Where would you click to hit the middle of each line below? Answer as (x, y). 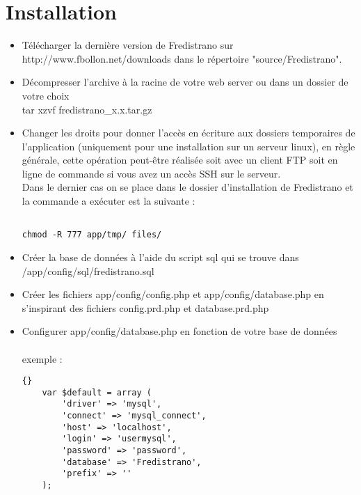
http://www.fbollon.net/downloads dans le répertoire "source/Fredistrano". (182, 58)
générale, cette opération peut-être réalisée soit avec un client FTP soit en (180, 160)
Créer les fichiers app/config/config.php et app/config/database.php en (173, 294)
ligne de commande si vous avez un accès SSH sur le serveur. (151, 173)
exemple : (42, 358)
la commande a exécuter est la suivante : (109, 201)
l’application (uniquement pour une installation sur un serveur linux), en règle (188, 146)
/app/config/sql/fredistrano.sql (88, 270)
